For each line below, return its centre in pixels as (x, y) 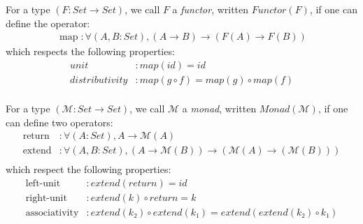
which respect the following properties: (88, 169)
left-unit (43, 183)
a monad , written (219, 108)
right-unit (46, 198)
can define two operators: (59, 122)
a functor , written (211, 9)
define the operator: (48, 23)
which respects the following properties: (90, 51)
